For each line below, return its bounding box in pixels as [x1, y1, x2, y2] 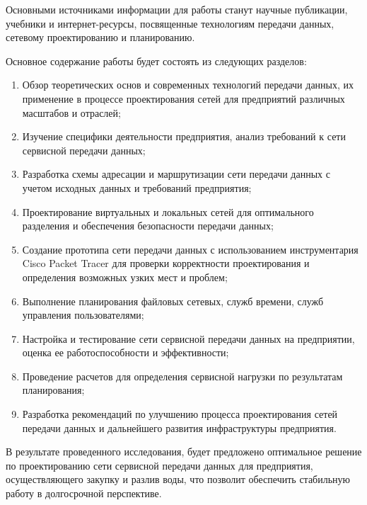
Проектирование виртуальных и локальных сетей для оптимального [22, 204, 314, 219]
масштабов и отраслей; [22, 105, 121, 120]
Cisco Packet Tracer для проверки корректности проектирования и [22, 256, 310, 271]
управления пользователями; [22, 307, 144, 322]
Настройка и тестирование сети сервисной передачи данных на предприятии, [22, 331, 355, 346]
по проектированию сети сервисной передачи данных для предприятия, [6, 458, 313, 472]
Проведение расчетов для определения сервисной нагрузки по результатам [22, 368, 343, 383]
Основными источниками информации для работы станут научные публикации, [6, 2, 348, 16]
